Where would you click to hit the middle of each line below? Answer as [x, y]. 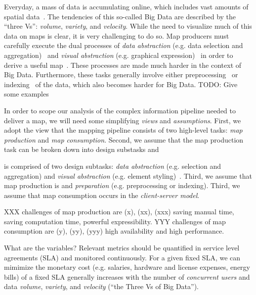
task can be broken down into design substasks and [82, 149]
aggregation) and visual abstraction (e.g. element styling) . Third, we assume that [128, 175]
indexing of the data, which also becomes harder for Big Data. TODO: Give [121, 84]
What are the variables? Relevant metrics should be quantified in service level [122, 248]
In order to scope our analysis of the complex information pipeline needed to [120, 110]
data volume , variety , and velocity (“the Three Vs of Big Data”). [101, 286]
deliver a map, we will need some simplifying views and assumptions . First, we [123, 120]
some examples [26, 94]
